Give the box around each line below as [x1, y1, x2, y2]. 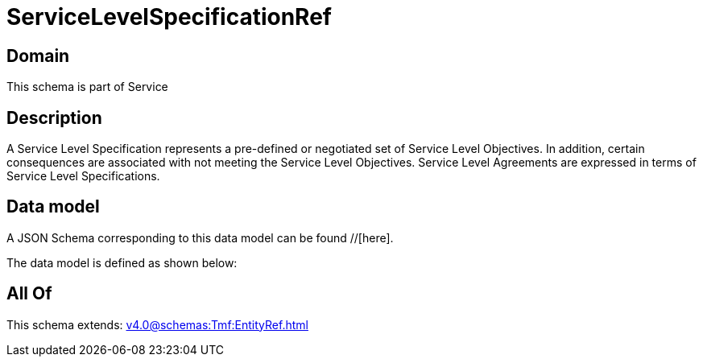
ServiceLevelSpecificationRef [6, 3, 332, 31]
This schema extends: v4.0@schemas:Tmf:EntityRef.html [6, 317, 308, 332]
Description [6, 107, 102, 128]
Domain [6, 45, 70, 66]
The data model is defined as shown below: [6, 255, 238, 270]
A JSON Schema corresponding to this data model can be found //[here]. [6, 230, 394, 245]
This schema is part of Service [6, 80, 168, 94]
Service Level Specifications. [6, 169, 160, 184]
